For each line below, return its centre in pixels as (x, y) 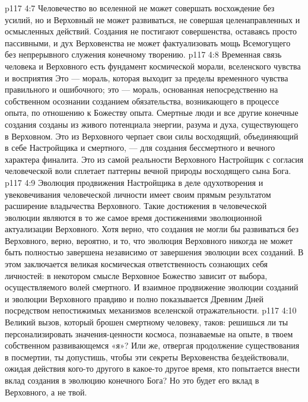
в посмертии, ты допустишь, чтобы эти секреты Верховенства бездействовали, (147, 357)
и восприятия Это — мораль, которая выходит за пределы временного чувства (147, 77)
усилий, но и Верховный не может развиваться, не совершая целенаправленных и (153, 19)
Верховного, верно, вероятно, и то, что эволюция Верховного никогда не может (149, 240)
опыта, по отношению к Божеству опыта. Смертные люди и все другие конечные (152, 113)
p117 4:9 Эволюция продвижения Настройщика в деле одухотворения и (134, 182)
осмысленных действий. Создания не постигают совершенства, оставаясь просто (151, 31)
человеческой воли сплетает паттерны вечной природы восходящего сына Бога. (148, 171)
